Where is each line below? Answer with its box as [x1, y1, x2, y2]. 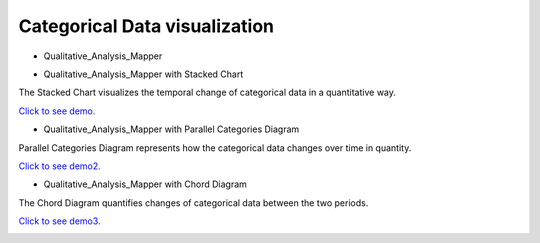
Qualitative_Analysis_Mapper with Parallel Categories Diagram [43, 123, 300, 135]
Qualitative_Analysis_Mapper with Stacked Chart [43, 68, 244, 80]
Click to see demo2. [18, 160, 102, 172]
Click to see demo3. [18, 215, 101, 227]
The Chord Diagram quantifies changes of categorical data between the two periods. [18, 196, 369, 209]
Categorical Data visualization [18, 15, 275, 37]
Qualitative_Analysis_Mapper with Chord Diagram [43, 178, 247, 190]
